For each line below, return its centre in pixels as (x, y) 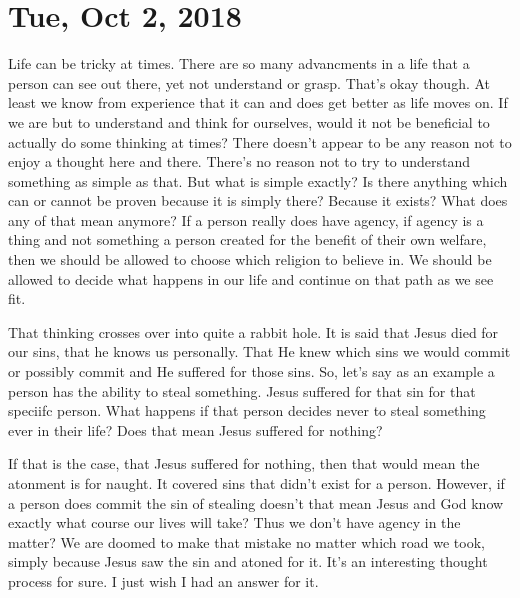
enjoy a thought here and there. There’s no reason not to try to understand (239, 161)
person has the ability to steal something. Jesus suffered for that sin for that (242, 390)
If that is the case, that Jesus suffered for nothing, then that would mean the (244, 463)
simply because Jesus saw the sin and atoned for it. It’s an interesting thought (248, 561)
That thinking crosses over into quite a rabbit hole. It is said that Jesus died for (253, 331)
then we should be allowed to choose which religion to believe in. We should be (250, 259)
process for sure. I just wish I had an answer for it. (163, 580)
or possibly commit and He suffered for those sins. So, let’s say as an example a (251, 371)
